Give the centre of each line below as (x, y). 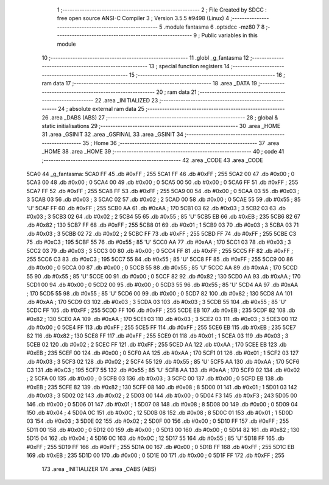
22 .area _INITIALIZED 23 (126, 100)
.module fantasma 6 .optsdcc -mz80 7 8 (214, 27)
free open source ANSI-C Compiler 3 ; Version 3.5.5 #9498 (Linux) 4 (143, 18)
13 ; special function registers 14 (189, 66)
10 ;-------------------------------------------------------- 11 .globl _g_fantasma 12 (145, 57)
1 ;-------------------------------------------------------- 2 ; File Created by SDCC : (162, 10)
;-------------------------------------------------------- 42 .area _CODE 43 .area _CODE (152, 160)
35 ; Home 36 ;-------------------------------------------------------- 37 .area (181, 143)
